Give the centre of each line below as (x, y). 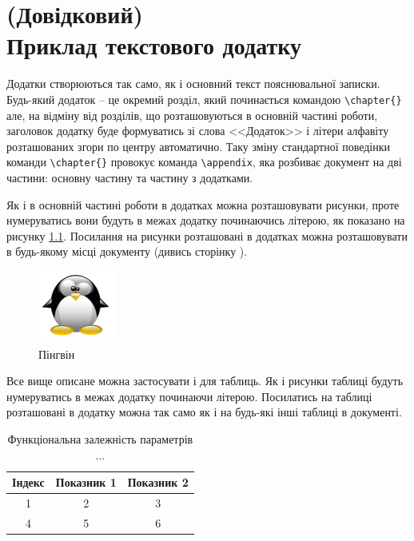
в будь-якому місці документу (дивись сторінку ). (127, 251)
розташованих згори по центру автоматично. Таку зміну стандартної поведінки (199, 146)
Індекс (28, 482)
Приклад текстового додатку (154, 45)
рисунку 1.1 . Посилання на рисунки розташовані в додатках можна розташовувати (207, 235)
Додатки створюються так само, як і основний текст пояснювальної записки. (193, 84)
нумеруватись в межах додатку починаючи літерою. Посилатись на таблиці (189, 396)
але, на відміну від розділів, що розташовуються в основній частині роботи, (192, 115)
